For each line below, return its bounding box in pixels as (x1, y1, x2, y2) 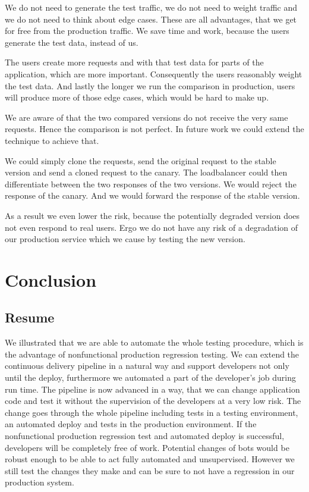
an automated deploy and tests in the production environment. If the (5, 418, 257, 430)
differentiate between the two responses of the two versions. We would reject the (5, 177, 297, 190)
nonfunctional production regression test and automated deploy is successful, (5, 430, 285, 442)
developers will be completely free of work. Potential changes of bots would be (5, 441, 289, 453)
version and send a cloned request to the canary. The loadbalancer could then (5, 166, 288, 178)
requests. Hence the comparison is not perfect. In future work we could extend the (5, 123, 304, 135)
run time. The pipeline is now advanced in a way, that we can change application (5, 383, 300, 395)
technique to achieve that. (5, 134, 99, 146)
